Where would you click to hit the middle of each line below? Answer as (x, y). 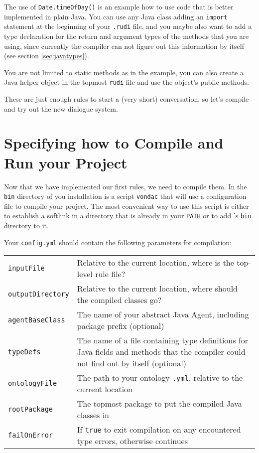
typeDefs (24, 352)
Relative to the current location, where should (157, 289)
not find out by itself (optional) (132, 363)
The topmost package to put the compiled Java (159, 404)
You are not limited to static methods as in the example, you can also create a (124, 72)
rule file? (110, 274)
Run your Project (66, 162)
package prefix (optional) (121, 326)
